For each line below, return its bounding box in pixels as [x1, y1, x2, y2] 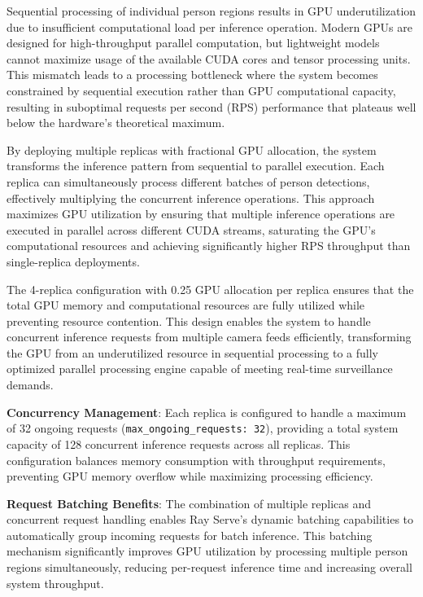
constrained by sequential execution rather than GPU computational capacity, [7, 81, 396, 99]
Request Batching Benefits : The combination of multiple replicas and [7, 494, 372, 511]
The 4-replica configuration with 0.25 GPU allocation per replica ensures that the [7, 280, 414, 297]
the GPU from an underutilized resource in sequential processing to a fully [7, 344, 378, 361]
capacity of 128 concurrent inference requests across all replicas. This [7, 435, 351, 452]
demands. [7, 376, 54, 393]
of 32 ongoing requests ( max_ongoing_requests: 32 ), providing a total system [7, 419, 399, 437]
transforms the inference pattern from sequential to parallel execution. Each [7, 157, 385, 174]
